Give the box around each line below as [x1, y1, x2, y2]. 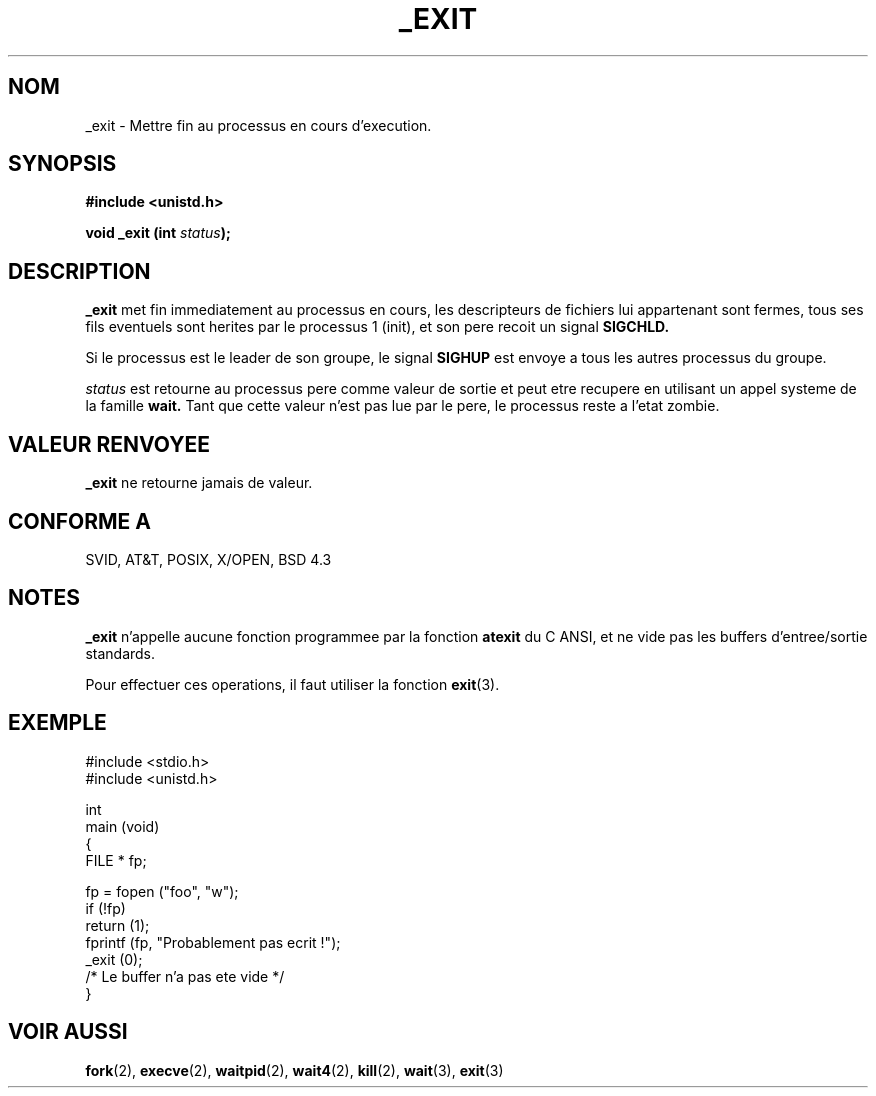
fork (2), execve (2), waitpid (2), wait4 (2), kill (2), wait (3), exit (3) [85, 1061, 504, 1079]
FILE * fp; [85, 851, 147, 869]
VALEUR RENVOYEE [8, 431, 210, 457]
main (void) [85, 817, 160, 835]
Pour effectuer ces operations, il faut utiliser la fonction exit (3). [85, 675, 500, 693]
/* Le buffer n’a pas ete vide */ [85, 967, 285, 985]
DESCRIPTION [8, 258, 151, 284]
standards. [85, 644, 156, 662]
